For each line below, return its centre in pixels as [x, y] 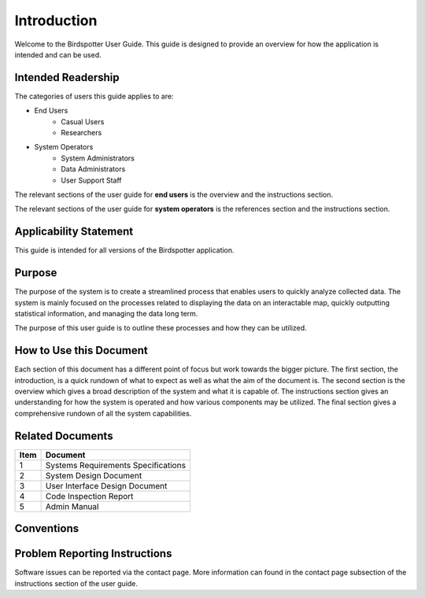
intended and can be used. [58, 54]
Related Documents [64, 436]
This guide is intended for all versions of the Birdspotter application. [125, 250]
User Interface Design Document [106, 485]
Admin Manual [72, 506]
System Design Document [94, 475]
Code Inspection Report [89, 496]
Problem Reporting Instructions [93, 554]
